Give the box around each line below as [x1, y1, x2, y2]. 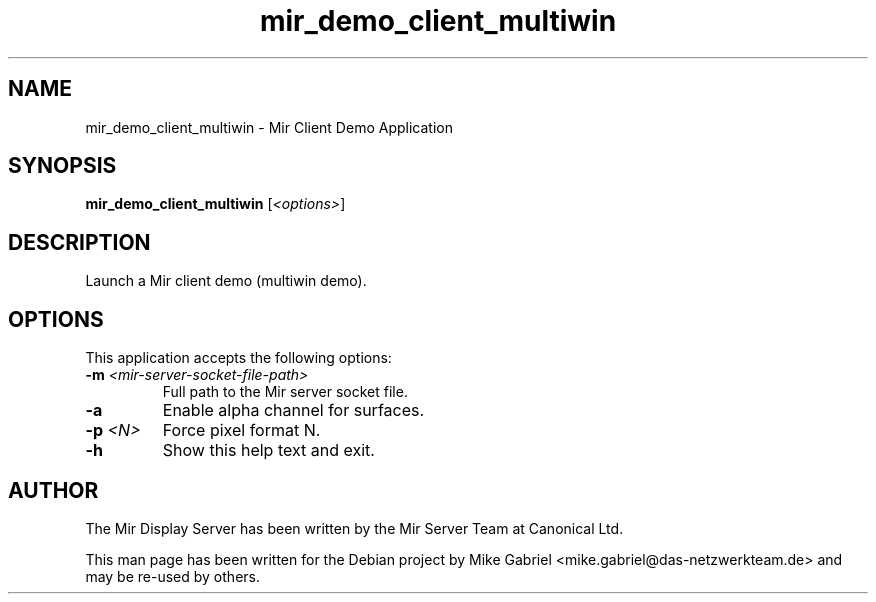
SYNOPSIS [8, 153, 117, 179]
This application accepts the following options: [85, 349, 392, 367]
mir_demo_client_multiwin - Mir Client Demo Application [85, 118, 453, 136]
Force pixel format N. [162, 420, 321, 441]
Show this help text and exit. [162, 440, 375, 461]
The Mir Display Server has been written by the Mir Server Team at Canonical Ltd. [85, 519, 624, 537]
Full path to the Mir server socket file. [162, 383, 408, 401]
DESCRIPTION [8, 229, 151, 255]
